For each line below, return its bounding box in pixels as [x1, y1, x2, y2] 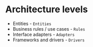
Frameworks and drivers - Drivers [12, 37, 85, 43]
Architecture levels [5, 4, 88, 15]
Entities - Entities [12, 20, 52, 27]
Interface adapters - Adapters [12, 31, 75, 37]
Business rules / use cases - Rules [12, 26, 85, 32]
